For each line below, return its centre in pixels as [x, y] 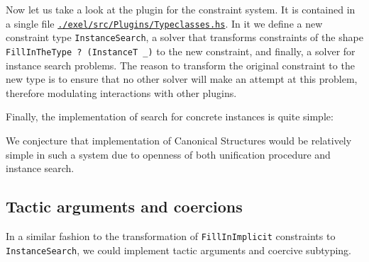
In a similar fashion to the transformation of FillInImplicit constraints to [171, 235]
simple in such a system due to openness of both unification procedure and [168, 154]
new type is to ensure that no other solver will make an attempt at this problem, [182, 79]
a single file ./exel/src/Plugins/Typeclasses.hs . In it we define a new [164, 23]
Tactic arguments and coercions [124, 206]
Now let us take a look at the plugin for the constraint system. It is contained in [181, 9]
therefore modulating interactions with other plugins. [121, 92]
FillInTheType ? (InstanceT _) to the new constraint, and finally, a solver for [181, 51]
